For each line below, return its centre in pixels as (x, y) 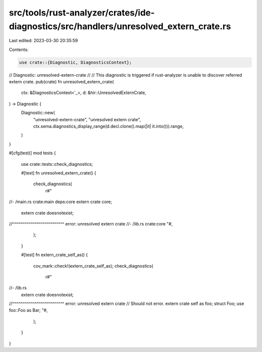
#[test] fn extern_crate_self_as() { (55, 255)
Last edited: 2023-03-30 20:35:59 (43, 41)
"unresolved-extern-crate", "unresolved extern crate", (87, 119)
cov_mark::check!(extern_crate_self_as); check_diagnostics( (93, 266)
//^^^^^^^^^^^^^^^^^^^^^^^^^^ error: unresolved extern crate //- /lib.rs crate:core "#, (91, 224)
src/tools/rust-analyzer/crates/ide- (82, 13)
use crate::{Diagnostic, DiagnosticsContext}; (75, 62)
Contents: (19, 49)
